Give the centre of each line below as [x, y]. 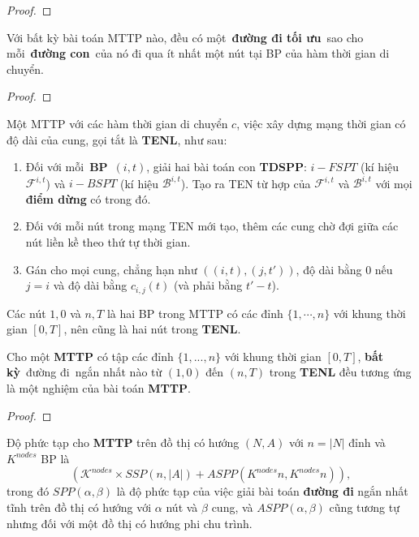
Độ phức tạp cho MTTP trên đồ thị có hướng [123, 442]
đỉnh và [367, 442]
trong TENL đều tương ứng [340, 372]
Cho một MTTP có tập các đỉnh [90, 356]
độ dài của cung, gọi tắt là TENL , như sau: [117, 139]
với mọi [394, 183]
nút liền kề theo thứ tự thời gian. [108, 242]
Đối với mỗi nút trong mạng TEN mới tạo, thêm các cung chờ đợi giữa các [212, 226]
